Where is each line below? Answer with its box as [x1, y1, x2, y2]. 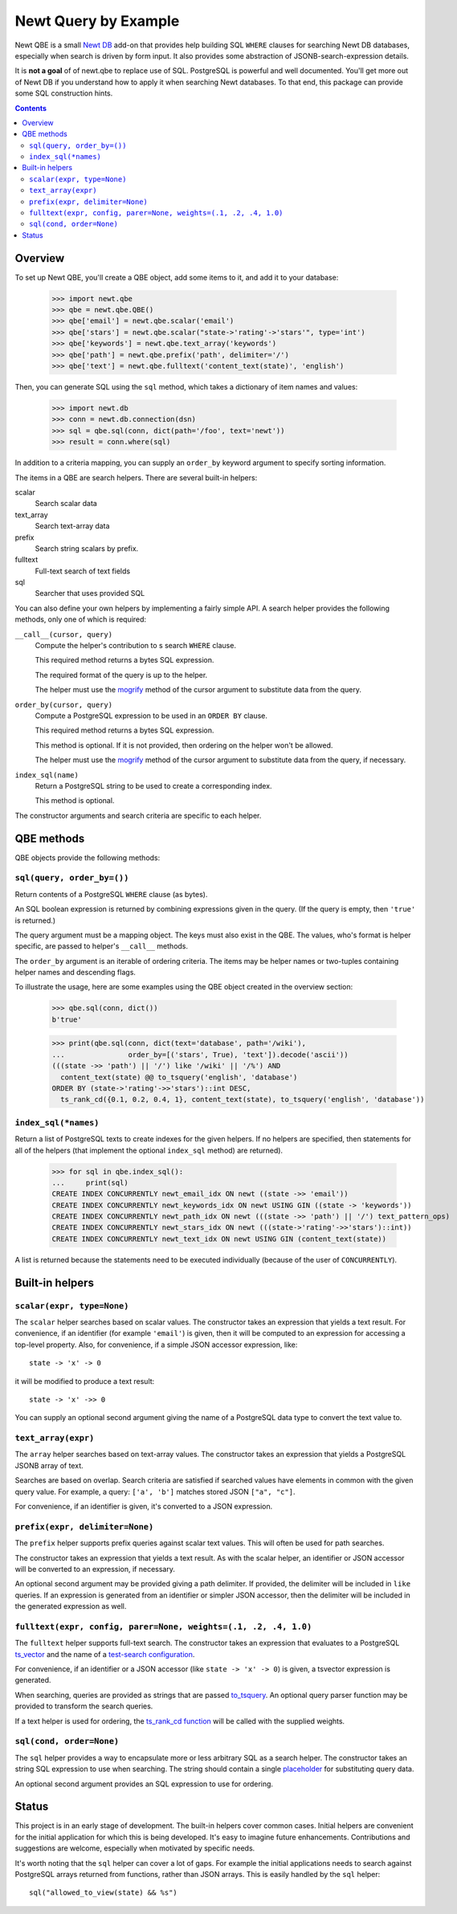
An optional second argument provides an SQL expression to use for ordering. [14, 1779, 273, 1789]
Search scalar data [35, 499, 98, 508]
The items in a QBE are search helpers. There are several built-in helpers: [14, 472, 258, 482]
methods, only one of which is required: [14, 614, 147, 624]
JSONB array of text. [14, 1460, 84, 1470]
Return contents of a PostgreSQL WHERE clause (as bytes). [14, 889, 208, 899]
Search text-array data [35, 521, 110, 531]
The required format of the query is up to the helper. [35, 670, 208, 679]
